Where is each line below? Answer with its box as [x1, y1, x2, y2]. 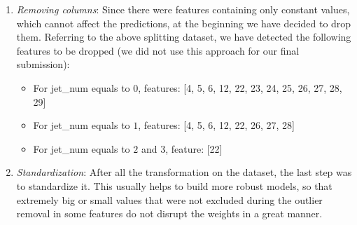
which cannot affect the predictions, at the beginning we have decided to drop [16, 15, 351, 30]
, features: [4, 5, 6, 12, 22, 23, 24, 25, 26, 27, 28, [138, 80, 342, 95]
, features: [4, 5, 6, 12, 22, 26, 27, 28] [138, 118, 295, 132]
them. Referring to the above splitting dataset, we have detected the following [16, 29, 351, 44]
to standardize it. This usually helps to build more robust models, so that [16, 178, 332, 193]
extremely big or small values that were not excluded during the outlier [16, 192, 323, 207]
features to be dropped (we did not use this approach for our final [16, 43, 300, 57]
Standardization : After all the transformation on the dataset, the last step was [16, 165, 352, 179]
